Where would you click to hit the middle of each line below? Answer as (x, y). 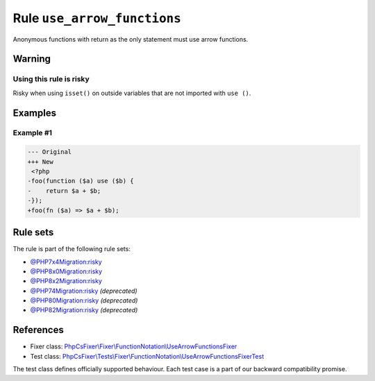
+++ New (40, 162)
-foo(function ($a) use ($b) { (81, 181)
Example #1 (32, 133)
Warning (32, 59)
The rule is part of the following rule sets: (72, 249)
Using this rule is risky (51, 79)
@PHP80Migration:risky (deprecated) (84, 300)
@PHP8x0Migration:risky (66, 271)
